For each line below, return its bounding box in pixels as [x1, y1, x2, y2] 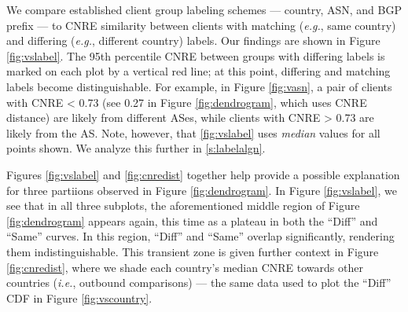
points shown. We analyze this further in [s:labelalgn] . [6, 140, 266, 156]
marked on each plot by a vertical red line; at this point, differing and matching [6, 63, 391, 79]
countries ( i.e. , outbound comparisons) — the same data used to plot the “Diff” [6, 274, 391, 291]
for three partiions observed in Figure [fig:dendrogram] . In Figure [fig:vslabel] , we [6, 182, 397, 198]
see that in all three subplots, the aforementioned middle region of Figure [6, 197, 360, 214]
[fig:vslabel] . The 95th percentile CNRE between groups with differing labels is [6, 47, 385, 64]
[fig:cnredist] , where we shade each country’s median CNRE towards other [6, 259, 363, 275]
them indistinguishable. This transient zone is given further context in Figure [6, 243, 379, 259]
